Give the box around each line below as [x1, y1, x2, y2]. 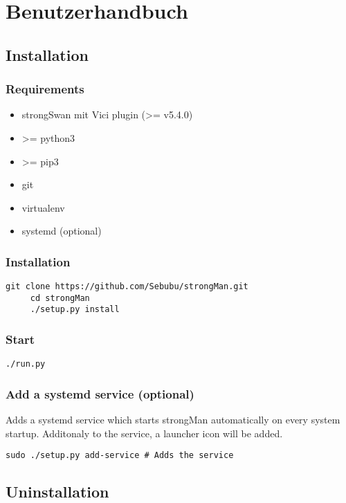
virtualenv [21, 200, 65, 214]
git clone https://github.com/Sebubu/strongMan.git [6, 282, 248, 292]
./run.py [6, 359, 46, 369]
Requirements [6, 80, 84, 98]
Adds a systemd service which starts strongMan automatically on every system [6, 412, 340, 427]
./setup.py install [30, 304, 120, 315]
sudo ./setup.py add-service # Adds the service [6, 450, 234, 461]
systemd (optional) [21, 223, 102, 238]
